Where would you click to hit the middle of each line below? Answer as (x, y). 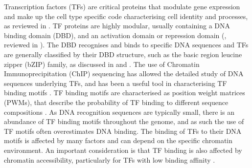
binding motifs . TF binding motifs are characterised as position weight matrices (125, 93)
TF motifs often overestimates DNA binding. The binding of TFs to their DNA (123, 131)
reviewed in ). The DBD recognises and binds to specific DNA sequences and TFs (126, 45)
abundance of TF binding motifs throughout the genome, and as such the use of (124, 121)
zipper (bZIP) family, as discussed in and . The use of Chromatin (102, 64)
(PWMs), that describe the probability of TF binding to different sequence (116, 102)
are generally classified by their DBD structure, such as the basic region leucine (123, 54)
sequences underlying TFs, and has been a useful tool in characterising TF (115, 83)
